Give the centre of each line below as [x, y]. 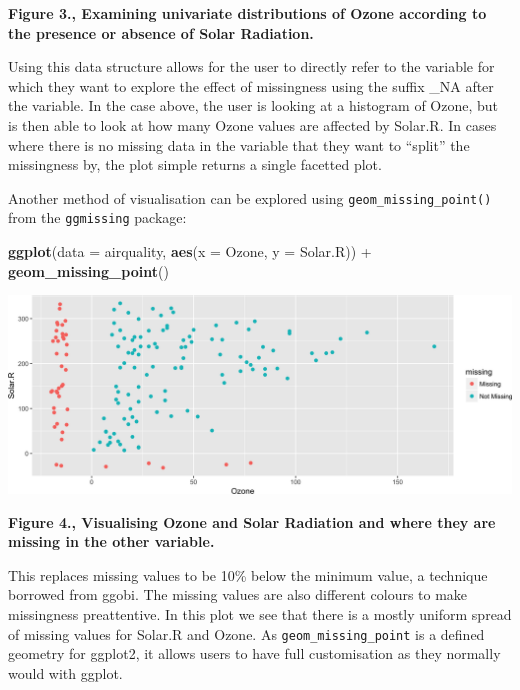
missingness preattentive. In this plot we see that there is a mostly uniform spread [260, 614]
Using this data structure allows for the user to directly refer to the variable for [251, 66]
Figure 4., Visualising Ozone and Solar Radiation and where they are [252, 521]
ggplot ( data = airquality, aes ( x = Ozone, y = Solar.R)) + [190, 251]
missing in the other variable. [111, 541]
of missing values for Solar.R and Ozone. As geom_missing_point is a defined [246, 633]
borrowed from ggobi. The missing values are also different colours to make [238, 594]
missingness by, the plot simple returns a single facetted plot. [195, 164]
